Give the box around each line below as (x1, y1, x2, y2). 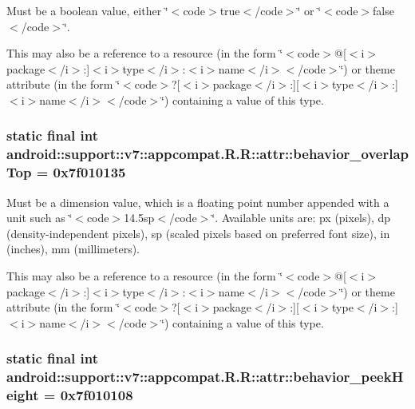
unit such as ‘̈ (6, 209, 73, 226)
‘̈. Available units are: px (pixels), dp (211, 209, 391, 226)
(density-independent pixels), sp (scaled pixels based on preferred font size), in (6, 224, 390, 241)
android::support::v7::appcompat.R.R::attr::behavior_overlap (6, 144, 409, 164)
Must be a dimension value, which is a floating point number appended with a (6, 193, 389, 210)
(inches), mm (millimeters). (6, 240, 140, 257)
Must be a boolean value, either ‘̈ (6, 2, 168, 18)
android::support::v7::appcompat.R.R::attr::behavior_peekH (6, 367, 404, 387)
